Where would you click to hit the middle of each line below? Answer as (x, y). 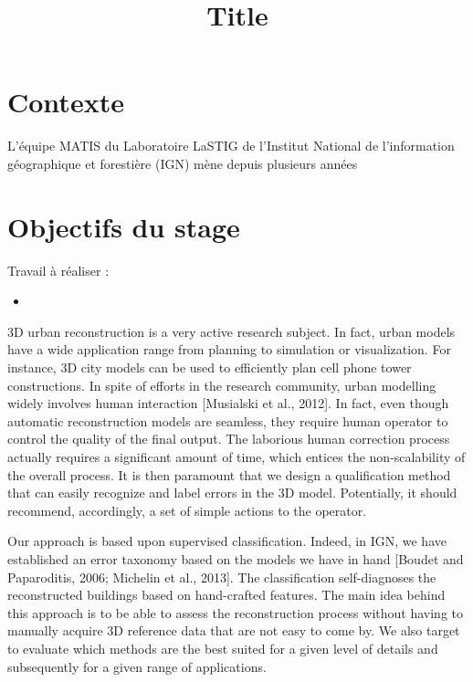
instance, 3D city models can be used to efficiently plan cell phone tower (210, 367)
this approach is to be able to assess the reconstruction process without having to (235, 612)
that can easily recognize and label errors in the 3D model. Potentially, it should (232, 493)
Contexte (66, 102)
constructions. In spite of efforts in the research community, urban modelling (222, 385)
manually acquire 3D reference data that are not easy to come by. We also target (234, 630)
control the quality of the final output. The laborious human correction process (229, 439)
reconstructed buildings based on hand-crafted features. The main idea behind (226, 595)
